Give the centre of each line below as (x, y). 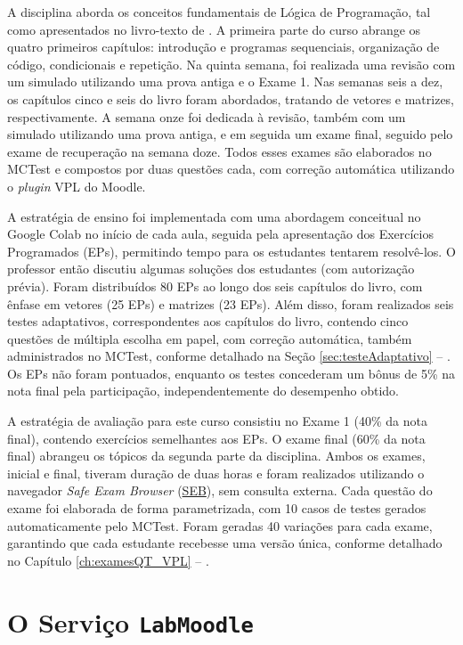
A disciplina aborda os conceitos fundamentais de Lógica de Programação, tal (219, 12)
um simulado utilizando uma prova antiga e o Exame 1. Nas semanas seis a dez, (225, 82)
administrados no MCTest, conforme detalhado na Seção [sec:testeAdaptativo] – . (229, 356)
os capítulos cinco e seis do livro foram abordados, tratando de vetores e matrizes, (231, 98)
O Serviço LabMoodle (130, 621)
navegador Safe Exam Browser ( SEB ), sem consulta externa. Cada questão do (220, 490)
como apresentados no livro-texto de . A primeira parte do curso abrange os (214, 29)
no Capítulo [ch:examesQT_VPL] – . (108, 560)
